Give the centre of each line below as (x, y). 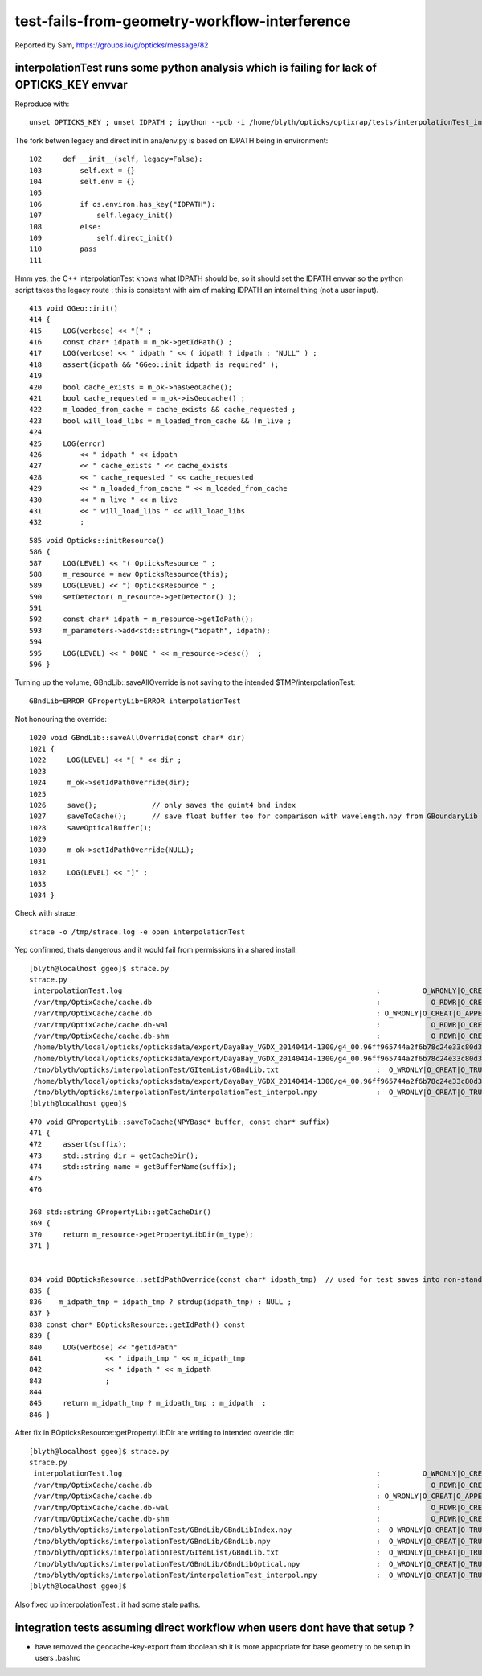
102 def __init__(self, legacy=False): (116, 159)
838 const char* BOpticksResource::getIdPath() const (137, 1324)
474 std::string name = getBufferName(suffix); (133, 1167)
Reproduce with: (42, 104)
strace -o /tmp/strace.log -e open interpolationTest (137, 932)
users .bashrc (57, 1658)
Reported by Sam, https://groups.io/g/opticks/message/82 (112, 45)
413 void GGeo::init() (74, 308)
